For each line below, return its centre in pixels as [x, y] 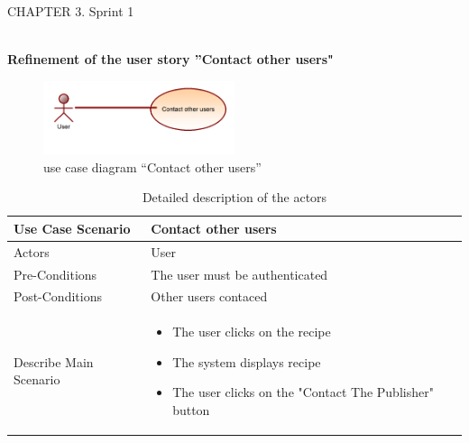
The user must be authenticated [239, 274]
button [191, 410]
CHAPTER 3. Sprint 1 [71, 11]
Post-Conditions [58, 296]
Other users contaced [209, 296]
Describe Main [54, 361]
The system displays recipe [247, 361]
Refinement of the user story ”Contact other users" [170, 59]
